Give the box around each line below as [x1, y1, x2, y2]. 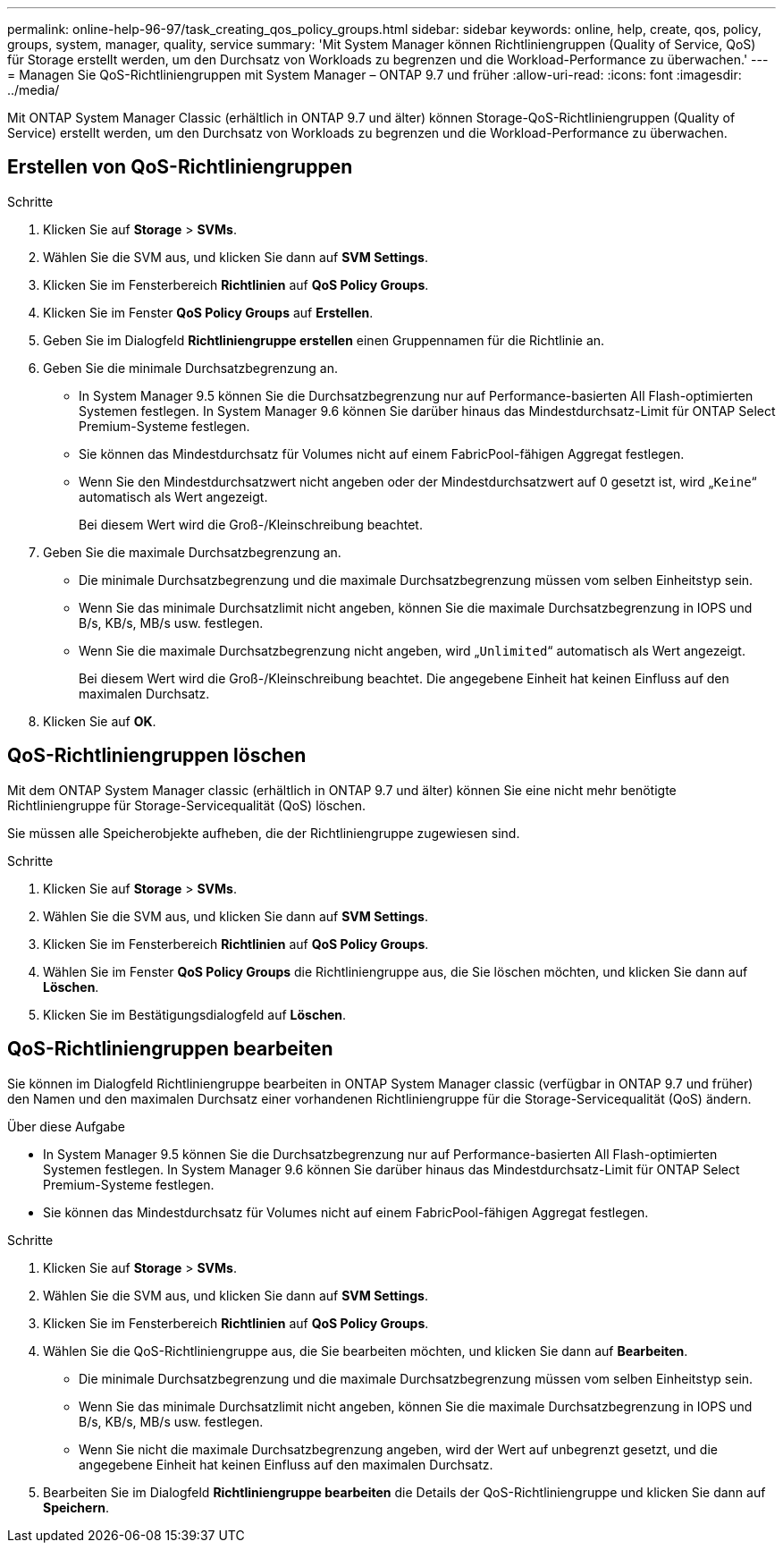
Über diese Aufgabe [7, 1118, 125, 1134]
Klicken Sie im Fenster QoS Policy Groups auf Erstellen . [43, 304, 374, 320]
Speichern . [43, 1499, 109, 1515]
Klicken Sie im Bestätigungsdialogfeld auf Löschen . [43, 1006, 346, 1022]
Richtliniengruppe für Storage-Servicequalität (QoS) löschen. [7, 797, 366, 813]
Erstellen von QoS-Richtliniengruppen [7, 156, 353, 179]
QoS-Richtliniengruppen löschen [7, 744, 307, 767]
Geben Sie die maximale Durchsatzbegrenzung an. [43, 544, 341, 560]
